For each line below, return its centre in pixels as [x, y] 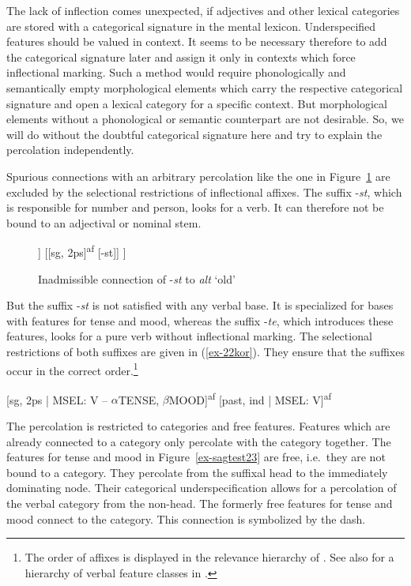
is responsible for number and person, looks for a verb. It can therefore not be [195, 207]
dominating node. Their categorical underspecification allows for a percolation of [202, 488]
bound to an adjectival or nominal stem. [104, 222]
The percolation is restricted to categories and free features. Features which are [198, 426]
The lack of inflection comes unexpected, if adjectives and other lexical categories [203, 10]
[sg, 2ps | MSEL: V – [57, 399]
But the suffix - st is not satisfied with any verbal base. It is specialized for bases [200, 305]
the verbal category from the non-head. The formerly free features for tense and [200, 503]
